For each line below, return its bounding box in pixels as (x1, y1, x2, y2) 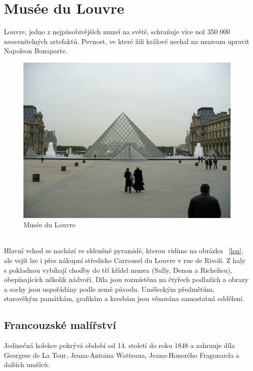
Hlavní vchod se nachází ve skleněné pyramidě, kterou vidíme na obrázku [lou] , (4, 245, 244, 256)
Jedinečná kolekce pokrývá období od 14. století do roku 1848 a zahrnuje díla (4, 340, 235, 350)
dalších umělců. (4, 359, 50, 370)
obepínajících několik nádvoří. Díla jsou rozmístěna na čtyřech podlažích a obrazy (4, 274, 249, 284)
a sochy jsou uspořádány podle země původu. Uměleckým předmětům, (4, 284, 214, 294)
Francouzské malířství (4, 317, 116, 332)
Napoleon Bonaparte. (4, 45, 67, 56)
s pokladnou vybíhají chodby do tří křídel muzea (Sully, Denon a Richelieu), (4, 264, 232, 275)
